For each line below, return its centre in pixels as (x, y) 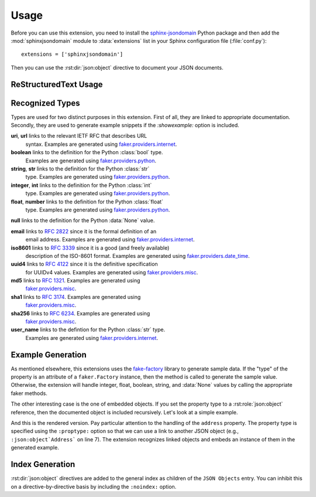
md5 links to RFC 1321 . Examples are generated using (75, 281)
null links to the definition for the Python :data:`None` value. (83, 220)
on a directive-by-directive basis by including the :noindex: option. (94, 486)
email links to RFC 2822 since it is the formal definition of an (84, 231)
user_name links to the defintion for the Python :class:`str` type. (88, 330)
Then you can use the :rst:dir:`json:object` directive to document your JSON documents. (117, 67)
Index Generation (43, 464)
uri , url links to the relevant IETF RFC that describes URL (79, 136)
